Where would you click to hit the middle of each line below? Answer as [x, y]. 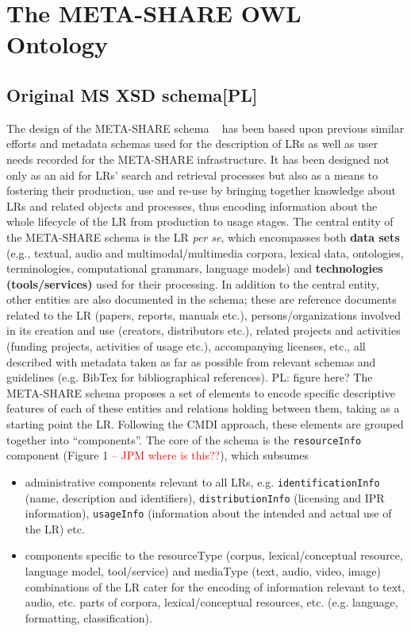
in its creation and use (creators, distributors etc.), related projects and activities [204, 330]
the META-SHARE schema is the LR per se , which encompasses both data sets [203, 237]
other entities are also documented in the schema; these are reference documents [202, 299]
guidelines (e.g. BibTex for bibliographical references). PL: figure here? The [190, 377]
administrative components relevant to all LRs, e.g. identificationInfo [202, 481]
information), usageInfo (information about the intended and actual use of [208, 513]
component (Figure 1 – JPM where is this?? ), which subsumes [157, 455]
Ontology [57, 44]
